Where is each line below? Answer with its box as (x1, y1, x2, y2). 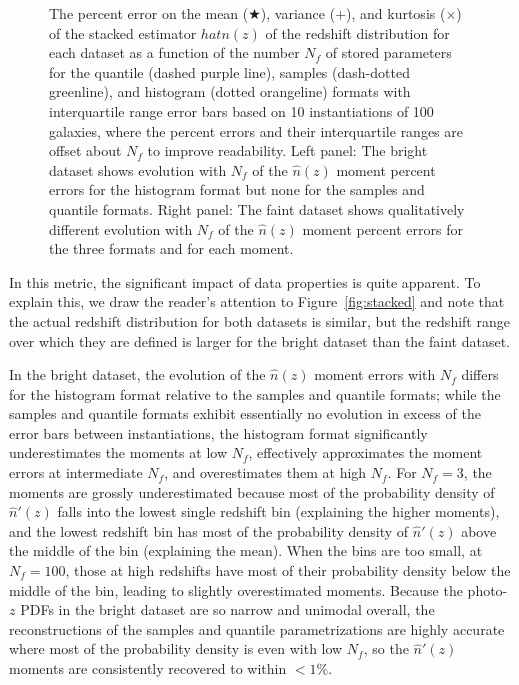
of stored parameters (325, 42, 452, 63)
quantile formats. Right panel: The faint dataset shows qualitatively (49, 198, 465, 219)
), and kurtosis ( (346, 3, 446, 23)
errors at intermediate (9, 462, 143, 483)
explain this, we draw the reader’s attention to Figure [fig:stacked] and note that (9, 291, 505, 312)
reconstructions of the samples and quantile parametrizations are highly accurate (9, 618, 505, 639)
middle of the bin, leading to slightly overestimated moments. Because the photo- (9, 579, 508, 600)
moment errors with (314, 364, 436, 385)
